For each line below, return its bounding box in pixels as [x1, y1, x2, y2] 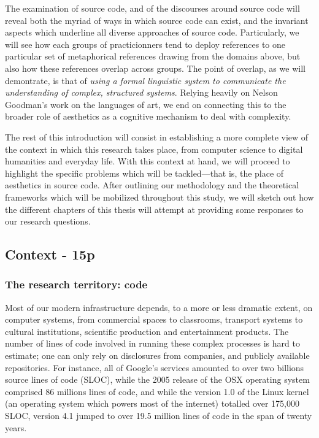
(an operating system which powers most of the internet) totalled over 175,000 [5, 397, 299, 410]
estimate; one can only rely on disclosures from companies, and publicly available [5, 349, 310, 362]
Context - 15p [5, 245, 95, 264]
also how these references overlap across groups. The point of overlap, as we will [5, 61, 306, 74]
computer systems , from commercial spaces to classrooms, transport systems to [5, 313, 303, 326]
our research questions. [5, 215, 91, 228]
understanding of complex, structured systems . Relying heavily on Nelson [5, 86, 278, 99]
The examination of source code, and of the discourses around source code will [5, 2, 300, 14]
